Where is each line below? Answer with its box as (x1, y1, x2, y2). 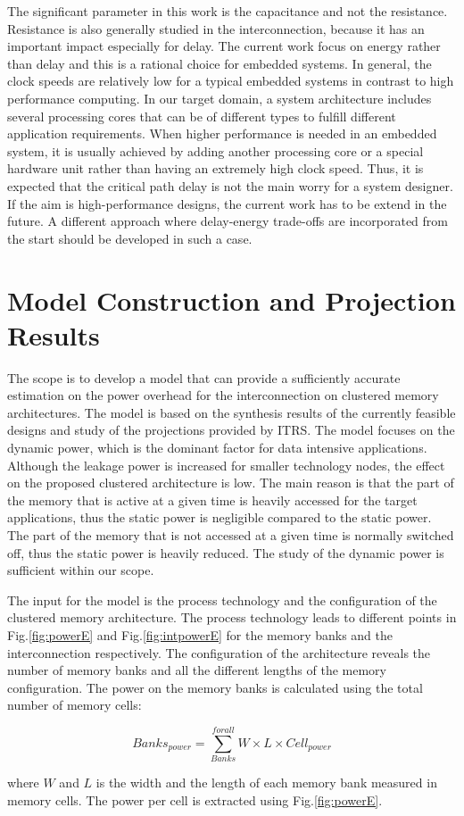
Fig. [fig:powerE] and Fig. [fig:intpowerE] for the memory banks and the (7, 625, 394, 644)
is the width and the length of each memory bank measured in (95, 773, 437, 792)
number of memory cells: (7, 695, 142, 714)
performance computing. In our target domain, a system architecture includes (7, 88, 432, 107)
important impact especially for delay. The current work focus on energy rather (7, 37, 441, 55)
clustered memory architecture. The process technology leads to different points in (7, 608, 457, 627)
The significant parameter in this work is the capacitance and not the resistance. (7, 2, 448, 20)
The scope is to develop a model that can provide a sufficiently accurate (7, 368, 401, 387)
